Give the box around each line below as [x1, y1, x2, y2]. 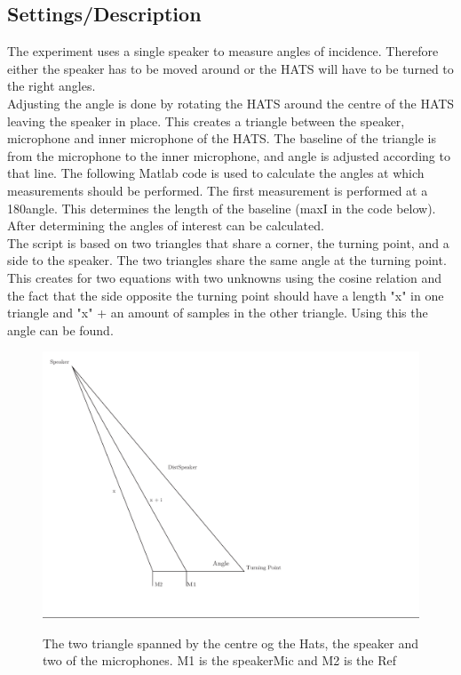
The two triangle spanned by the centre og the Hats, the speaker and [43, 633, 419, 652]
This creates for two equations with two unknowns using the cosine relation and [7, 268, 442, 286]
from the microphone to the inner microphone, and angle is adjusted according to [7, 146, 450, 165]
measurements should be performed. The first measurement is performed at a [7, 181, 428, 199]
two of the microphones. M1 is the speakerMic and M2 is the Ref [43, 651, 396, 670]
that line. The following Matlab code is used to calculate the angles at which [7, 164, 425, 182]
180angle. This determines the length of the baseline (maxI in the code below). [7, 198, 436, 217]
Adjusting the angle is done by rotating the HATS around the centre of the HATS [7, 93, 455, 112]
